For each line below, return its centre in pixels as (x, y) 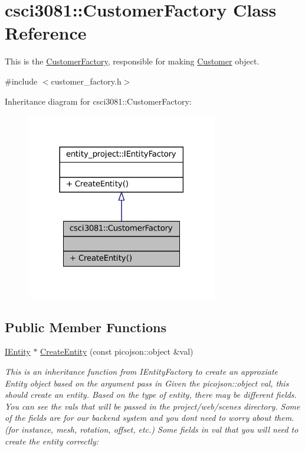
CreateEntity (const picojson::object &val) (117, 351)
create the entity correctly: (52, 441)
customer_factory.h (86, 81)
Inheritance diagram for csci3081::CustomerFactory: (98, 101)
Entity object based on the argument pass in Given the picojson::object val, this (147, 383)
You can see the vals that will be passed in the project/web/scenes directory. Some (152, 406)
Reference (46, 33)
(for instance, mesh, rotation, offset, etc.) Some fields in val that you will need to (152, 429)
